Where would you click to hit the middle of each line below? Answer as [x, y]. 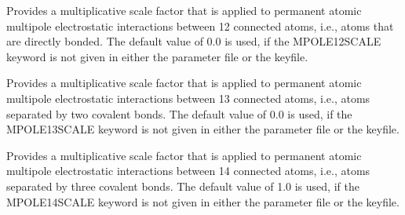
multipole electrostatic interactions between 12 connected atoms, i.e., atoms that [200, 26]
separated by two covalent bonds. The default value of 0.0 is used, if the [179, 113]
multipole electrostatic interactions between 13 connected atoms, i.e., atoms [188, 98]
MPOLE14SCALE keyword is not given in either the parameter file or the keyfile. [203, 201]
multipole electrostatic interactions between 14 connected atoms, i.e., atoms [188, 171]
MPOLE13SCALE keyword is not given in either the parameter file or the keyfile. [203, 129]
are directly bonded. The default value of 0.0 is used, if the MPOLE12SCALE [194, 41]
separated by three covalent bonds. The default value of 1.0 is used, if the [183, 186]
